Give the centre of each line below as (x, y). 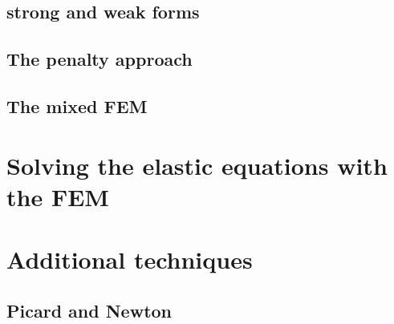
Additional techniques (130, 259)
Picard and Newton (89, 310)
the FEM (58, 196)
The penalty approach (100, 59)
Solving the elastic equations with (197, 165)
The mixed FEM (77, 105)
